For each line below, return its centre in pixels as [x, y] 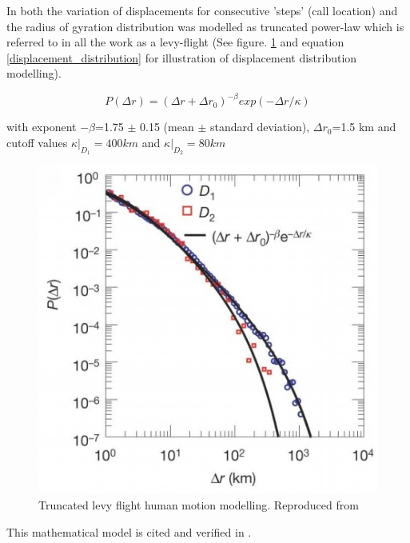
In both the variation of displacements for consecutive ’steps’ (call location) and [202, 10]
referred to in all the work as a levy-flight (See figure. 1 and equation [175, 42]
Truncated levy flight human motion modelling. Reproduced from [199, 504]
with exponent [42, 127]
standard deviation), [260, 127]
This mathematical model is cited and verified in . [129, 531]
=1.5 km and [364, 127]
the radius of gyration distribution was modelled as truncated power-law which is [205, 26]
